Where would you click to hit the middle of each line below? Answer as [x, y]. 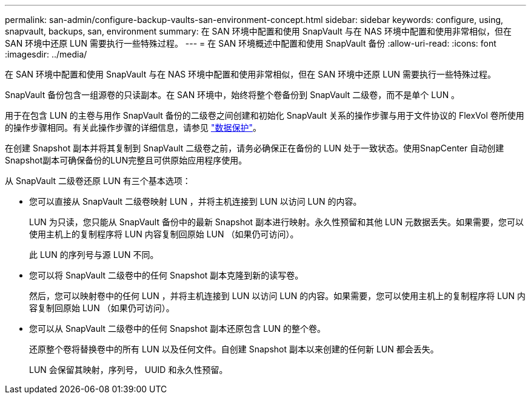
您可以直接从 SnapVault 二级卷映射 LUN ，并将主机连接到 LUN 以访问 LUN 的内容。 [195, 201]
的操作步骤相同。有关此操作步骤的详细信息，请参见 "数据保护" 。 [133, 127]
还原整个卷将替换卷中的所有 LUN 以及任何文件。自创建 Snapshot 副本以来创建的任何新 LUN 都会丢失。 [234, 349]
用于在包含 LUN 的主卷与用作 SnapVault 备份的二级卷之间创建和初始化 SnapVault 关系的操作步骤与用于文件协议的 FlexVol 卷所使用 [265, 115]
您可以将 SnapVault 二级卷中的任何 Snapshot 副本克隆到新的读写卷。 [166, 275]
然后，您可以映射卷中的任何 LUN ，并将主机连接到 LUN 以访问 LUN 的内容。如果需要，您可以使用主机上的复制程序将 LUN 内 [278, 296]
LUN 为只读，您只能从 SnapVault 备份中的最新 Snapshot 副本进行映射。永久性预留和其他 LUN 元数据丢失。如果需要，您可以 [276, 222]
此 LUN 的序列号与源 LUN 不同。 [94, 255]
